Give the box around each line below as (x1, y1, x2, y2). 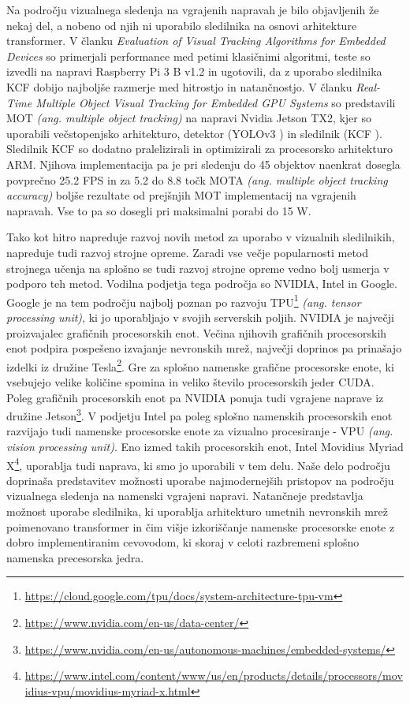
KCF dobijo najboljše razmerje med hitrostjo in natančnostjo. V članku (6, 78, 352, 95)
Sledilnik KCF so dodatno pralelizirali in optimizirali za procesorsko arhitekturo (6, 140, 393, 157)
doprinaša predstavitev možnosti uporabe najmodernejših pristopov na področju (6, 472, 394, 488)
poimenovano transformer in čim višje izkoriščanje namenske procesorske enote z (6, 518, 395, 535)
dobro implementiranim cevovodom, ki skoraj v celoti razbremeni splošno (6, 534, 360, 550)
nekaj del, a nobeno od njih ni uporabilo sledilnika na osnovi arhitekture (6, 17, 357, 33)
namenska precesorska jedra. (6, 549, 144, 565)
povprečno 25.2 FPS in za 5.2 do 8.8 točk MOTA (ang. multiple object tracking (6, 171, 388, 188)
